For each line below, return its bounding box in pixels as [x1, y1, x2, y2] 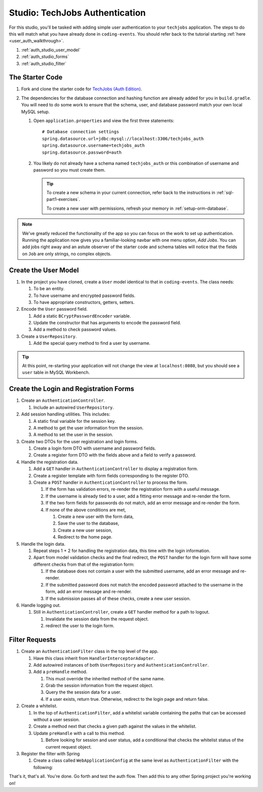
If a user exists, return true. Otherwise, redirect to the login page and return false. [45, 696, 209, 702]
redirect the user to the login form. [45, 623, 114, 629]
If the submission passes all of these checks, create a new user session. [45, 595, 191, 601]
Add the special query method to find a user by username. [33, 340, 150, 346]
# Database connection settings [42, 129, 119, 135]
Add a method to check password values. [33, 327, 117, 333]
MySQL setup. [21, 109, 50, 115]
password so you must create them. [33, 167, 106, 173]
